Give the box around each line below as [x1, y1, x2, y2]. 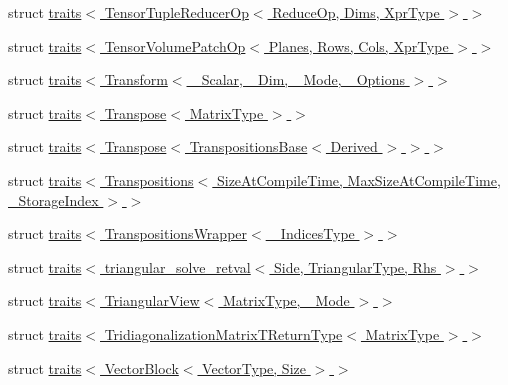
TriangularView [104, 290, 200, 311]
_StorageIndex [8, 189, 99, 210]
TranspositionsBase [189, 136, 308, 157]
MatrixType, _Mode [222, 290, 350, 311]
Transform [104, 69, 168, 90]
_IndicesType [270, 223, 355, 244]
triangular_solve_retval [104, 256, 251, 277]
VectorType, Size [202, 357, 306, 378]
